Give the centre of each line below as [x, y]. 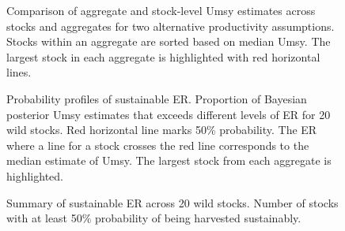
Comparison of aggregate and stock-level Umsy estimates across [161, 10]
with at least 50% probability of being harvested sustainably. [154, 218]
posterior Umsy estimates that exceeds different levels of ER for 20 [169, 114]
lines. [19, 72]
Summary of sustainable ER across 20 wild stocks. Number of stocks [172, 202]
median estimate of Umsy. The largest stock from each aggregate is [169, 160]
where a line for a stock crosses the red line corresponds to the [158, 145]
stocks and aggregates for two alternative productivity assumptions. [171, 26]
